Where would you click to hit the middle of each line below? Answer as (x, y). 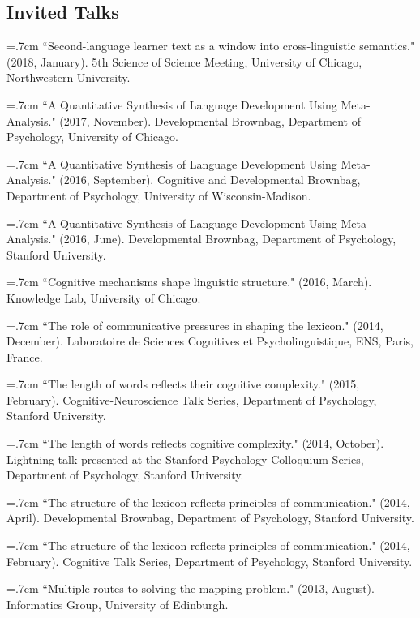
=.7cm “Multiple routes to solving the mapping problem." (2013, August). (191, 588)
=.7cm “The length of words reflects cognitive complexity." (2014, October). (195, 443)
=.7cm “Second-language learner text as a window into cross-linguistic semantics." (211, 46)
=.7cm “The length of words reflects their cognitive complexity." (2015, (183, 384)
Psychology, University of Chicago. (92, 137)
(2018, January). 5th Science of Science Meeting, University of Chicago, (184, 61)
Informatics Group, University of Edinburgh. (118, 604)
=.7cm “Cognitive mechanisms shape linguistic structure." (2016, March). (189, 282)
